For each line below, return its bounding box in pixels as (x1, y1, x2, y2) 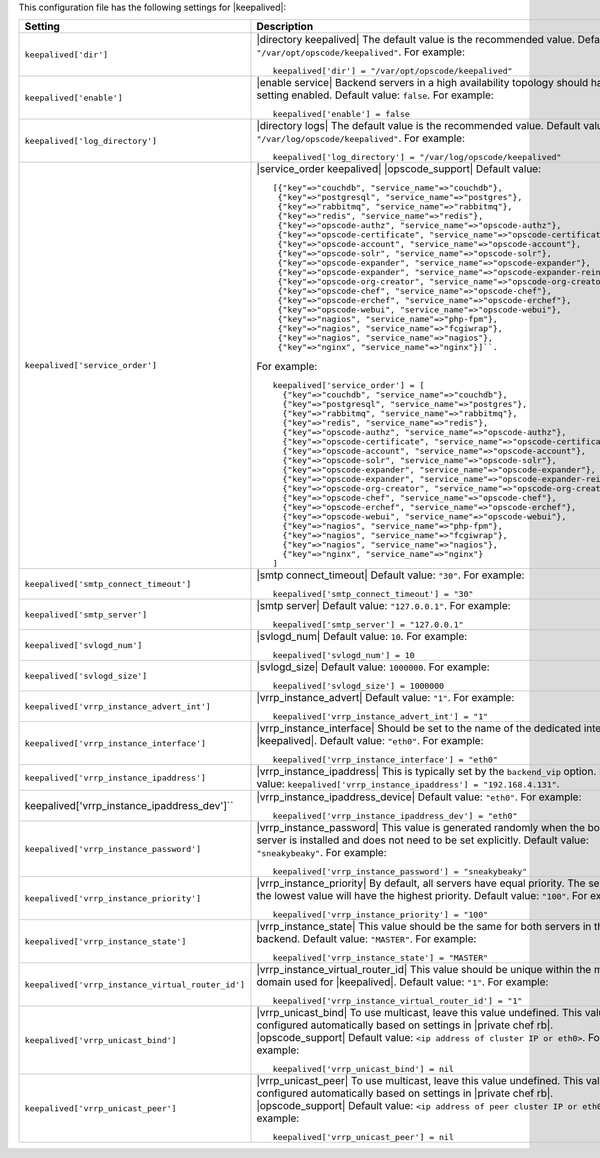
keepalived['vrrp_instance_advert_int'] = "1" (272, 711, 489, 722)
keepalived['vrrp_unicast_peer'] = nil (272, 1132, 454, 1143)
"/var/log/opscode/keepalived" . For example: (256, 131, 465, 145)
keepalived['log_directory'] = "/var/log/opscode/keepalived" (272, 152, 562, 163)
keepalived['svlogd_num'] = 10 (272, 650, 415, 661)
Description (256, 20, 314, 34)
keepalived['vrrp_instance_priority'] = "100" (272, 910, 489, 920)
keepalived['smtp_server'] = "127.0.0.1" (272, 620, 464, 630)
